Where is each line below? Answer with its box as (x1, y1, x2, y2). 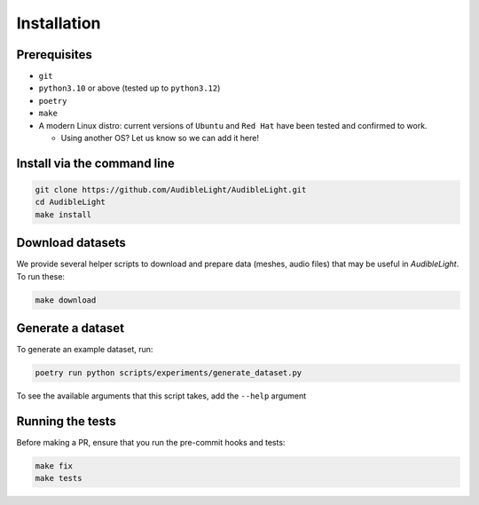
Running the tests (16, 414, 117, 429)
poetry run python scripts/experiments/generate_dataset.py (35, 368, 302, 378)
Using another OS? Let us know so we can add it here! (60, 133, 259, 144)
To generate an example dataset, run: (16, 344, 153, 355)
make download (35, 295, 97, 305)
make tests (35, 473, 82, 484)
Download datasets (16, 235, 126, 250)
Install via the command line (16, 155, 175, 170)
